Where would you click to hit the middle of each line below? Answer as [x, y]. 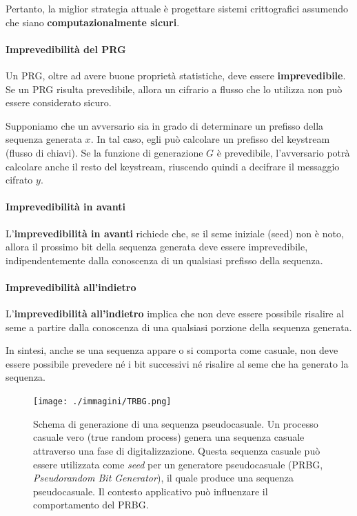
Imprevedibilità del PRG [66, 49]
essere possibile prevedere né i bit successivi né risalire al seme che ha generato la [177, 363]
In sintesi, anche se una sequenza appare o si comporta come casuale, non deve [172, 350]
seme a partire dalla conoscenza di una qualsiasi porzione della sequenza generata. [179, 327]
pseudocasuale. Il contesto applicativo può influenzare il [151, 491]
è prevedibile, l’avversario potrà [283, 152]
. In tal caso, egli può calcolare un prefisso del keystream [210, 139]
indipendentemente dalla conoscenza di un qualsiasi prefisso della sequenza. [164, 260]
